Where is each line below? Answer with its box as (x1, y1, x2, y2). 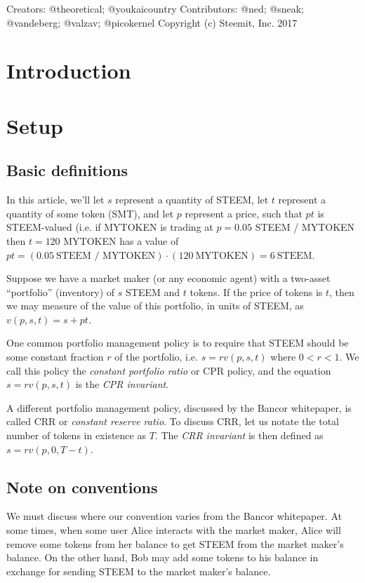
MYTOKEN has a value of (63, 233, 179, 248)
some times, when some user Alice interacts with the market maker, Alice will (6, 523, 341, 537)
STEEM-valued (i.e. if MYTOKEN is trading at (6, 220, 213, 234)
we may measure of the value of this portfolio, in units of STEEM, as (6, 298, 304, 313)
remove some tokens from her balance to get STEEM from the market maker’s (6, 536, 344, 551)
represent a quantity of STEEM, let (115, 192, 269, 207)
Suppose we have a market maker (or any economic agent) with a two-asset (6, 271, 331, 286)
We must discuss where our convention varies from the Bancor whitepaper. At (6, 509, 342, 523)
